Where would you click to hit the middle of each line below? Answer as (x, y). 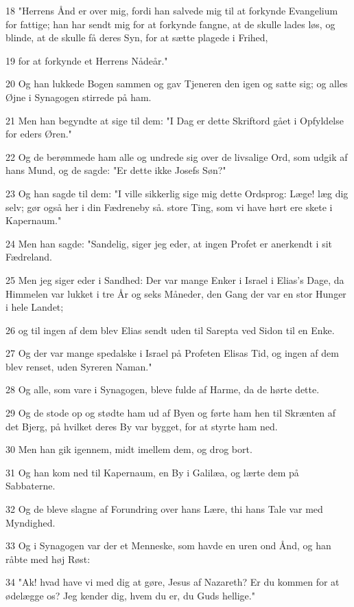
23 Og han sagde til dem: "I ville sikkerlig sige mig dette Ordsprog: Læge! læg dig (177, 193)
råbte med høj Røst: (48, 559)
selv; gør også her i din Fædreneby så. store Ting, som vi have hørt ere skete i (169, 207)
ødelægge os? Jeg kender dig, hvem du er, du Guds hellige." (130, 595)
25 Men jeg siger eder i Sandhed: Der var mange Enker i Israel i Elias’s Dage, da (175, 279)
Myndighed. (31, 522)
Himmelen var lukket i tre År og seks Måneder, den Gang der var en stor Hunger (176, 293)
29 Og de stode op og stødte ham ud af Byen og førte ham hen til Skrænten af (171, 413)
